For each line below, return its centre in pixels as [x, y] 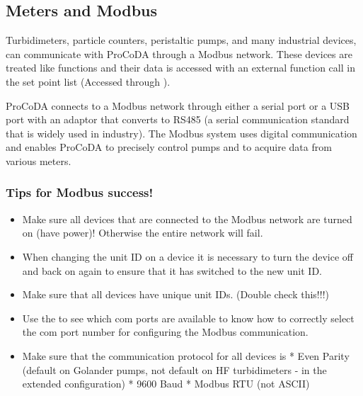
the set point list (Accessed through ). [88, 81]
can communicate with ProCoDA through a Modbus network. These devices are [179, 53]
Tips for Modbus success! [80, 192]
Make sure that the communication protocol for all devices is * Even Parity [186, 355]
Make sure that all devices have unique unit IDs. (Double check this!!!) [175, 294]
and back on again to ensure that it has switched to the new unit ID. [172, 270]
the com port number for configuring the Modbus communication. [165, 332]
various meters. [39, 160]
